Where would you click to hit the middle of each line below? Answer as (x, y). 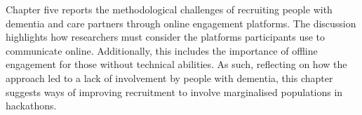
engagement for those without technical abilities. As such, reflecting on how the (176, 64)
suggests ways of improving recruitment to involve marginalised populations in (174, 92)
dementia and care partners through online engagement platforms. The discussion (181, 23)
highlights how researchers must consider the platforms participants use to (166, 37)
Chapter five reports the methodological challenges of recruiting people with (169, 9)
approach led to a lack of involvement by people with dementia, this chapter (169, 77)
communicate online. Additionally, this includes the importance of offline (162, 50)
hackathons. (31, 106)
